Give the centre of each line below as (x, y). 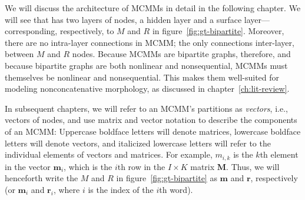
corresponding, (31, 31)
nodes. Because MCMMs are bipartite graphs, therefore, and (181, 54)
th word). (176, 189)
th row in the (141, 166)
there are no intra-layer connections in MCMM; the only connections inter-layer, (150, 42)
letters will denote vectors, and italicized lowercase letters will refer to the (138, 143)
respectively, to (87, 31)
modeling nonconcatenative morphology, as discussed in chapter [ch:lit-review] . (147, 89)
